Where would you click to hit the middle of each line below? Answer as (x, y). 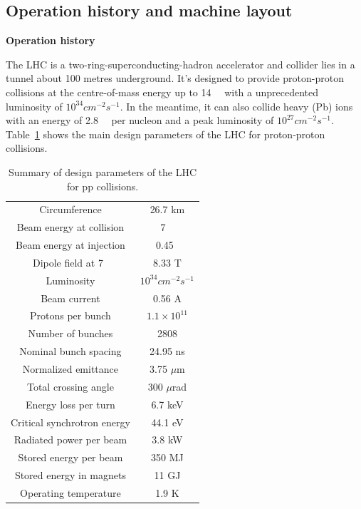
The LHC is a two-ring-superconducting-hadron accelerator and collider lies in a (180, 64)
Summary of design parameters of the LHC (103, 171)
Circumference (70, 209)
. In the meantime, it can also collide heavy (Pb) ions (236, 106)
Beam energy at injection (70, 245)
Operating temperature (70, 492)
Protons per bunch (70, 315)
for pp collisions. (103, 186)
